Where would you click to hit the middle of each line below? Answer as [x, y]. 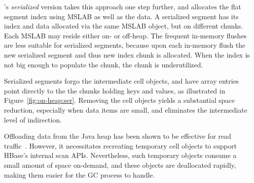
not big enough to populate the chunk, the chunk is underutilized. [104, 64]
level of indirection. [33, 119]
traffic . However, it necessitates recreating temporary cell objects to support [120, 145]
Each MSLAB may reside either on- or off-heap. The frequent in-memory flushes [126, 35]
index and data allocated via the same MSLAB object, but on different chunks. [124, 26]
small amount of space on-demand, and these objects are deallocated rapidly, [120, 165]
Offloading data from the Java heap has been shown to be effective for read [118, 136]
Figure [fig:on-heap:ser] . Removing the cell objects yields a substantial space [119, 100]
